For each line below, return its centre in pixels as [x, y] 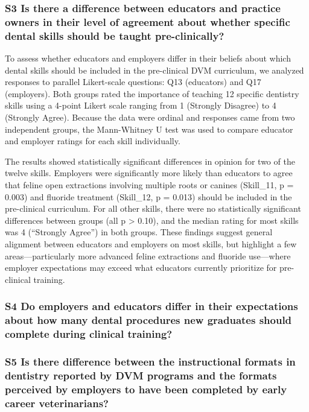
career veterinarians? [57, 403]
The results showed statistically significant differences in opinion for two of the [150, 161]
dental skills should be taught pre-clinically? [115, 35]
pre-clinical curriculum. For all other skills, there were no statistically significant [153, 208]
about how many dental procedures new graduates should [148, 320]
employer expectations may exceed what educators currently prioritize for [141, 268]
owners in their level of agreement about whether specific [148, 21]
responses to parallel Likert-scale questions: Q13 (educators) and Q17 [133, 82]
